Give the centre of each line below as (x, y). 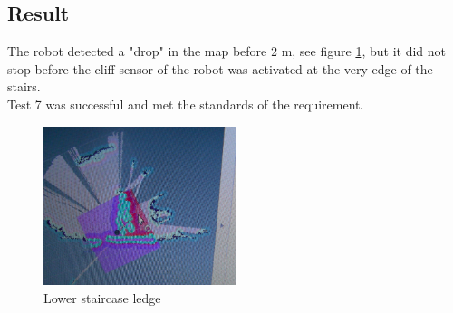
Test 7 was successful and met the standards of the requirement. (186, 104)
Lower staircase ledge (102, 297)
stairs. (24, 86)
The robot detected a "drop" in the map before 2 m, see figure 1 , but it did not (226, 51)
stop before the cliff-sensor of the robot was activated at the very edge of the (220, 68)
